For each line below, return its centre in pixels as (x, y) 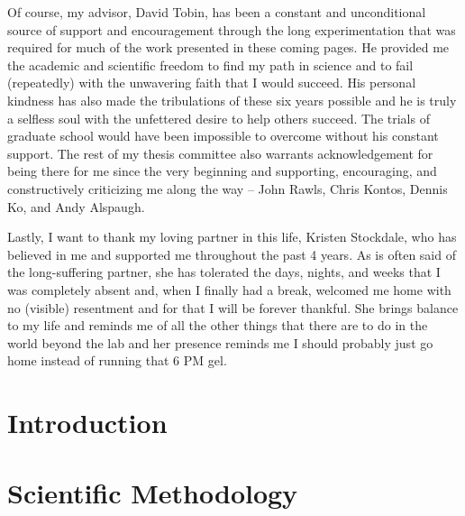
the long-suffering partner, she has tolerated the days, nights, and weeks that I (224, 272)
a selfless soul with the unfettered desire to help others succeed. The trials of (219, 118)
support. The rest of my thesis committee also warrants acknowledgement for (220, 153)
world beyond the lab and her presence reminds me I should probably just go (220, 342)
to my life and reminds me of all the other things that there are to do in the (218, 325)
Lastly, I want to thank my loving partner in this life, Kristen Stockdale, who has (232, 237)
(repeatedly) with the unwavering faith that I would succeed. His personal (212, 83)
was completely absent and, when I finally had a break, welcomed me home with (229, 289)
